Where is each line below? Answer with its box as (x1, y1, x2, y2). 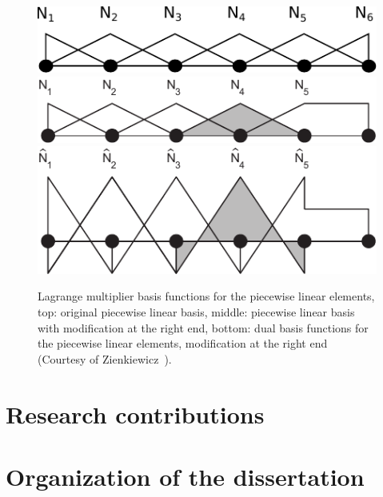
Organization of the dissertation (6, 459, 365, 492)
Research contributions (6, 397, 265, 430)
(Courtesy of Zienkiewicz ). (38, 350, 172, 367)
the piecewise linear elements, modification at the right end (38, 335, 328, 352)
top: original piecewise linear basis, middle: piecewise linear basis (38, 304, 355, 320)
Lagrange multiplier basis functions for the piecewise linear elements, (38, 288, 375, 304)
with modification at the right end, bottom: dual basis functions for (38, 319, 369, 336)
